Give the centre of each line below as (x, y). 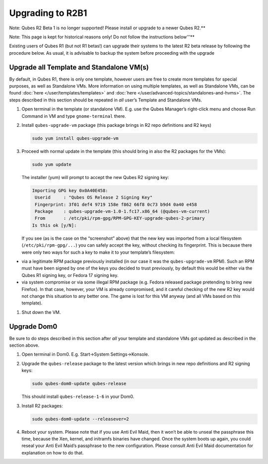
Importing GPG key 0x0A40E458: (70, 190)
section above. (24, 345)
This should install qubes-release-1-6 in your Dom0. (78, 397)
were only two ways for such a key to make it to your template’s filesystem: (98, 252)
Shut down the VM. (41, 312)
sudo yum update (52, 164)
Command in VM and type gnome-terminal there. (74, 116)
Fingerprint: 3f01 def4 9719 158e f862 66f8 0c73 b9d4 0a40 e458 (116, 204)
